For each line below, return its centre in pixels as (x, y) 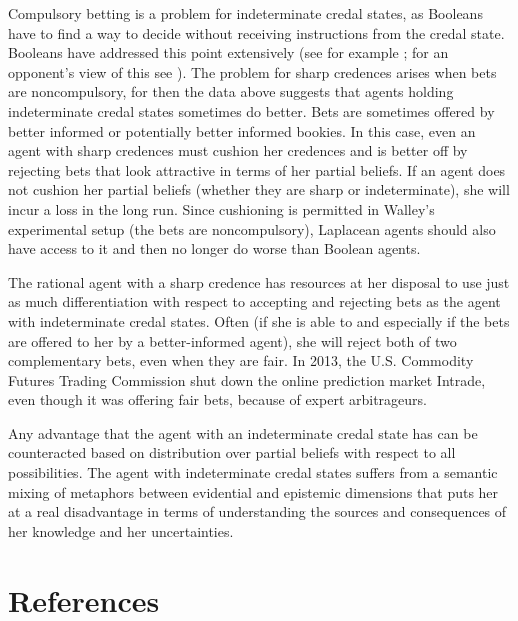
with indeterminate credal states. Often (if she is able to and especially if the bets (259, 320)
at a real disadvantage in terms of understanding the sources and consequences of (257, 511)
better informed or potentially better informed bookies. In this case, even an (242, 130)
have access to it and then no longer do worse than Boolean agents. (214, 248)
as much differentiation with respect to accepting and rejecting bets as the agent (254, 301)
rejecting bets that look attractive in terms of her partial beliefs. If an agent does (257, 169)
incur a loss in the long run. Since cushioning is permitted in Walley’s (221, 208)
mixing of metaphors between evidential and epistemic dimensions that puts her (253, 491)
